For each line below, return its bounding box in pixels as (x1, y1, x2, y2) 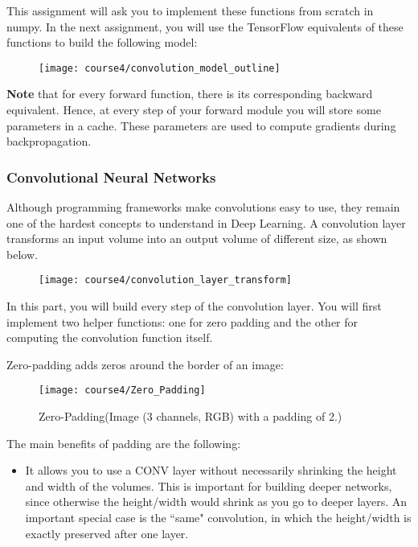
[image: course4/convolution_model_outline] (39, 62, 281, 74)
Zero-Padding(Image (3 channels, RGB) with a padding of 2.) (39, 408, 342, 425)
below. (6, 245, 38, 262)
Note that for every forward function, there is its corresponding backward (6, 85, 373, 102)
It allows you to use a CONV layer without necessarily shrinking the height (25, 462, 397, 479)
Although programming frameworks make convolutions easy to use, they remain (6, 199, 400, 216)
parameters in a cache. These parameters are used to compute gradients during (6, 117, 396, 134)
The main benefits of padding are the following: (6, 434, 241, 451)
